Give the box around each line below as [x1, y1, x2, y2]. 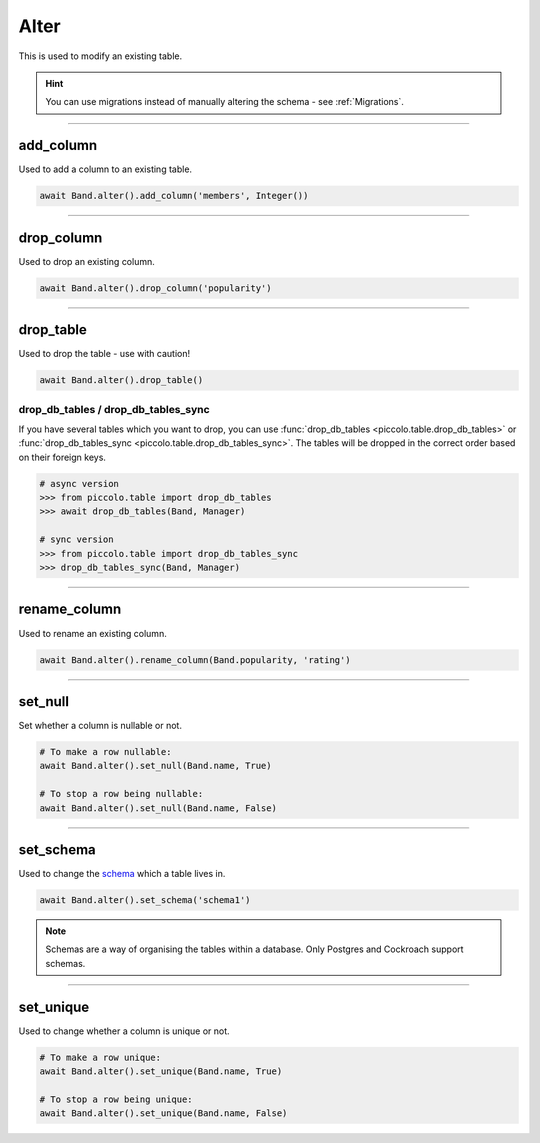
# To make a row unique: [39, 1051, 162, 1063]
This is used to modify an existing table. [18, 50, 183, 62]
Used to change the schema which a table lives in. [18, 868, 226, 880]
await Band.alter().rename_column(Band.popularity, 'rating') [39, 654, 351, 665]
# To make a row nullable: [39, 746, 172, 757]
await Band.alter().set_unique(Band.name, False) [39, 1108, 288, 1119]
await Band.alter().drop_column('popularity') [39, 282, 272, 294]
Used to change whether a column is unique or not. [18, 1025, 230, 1037]
